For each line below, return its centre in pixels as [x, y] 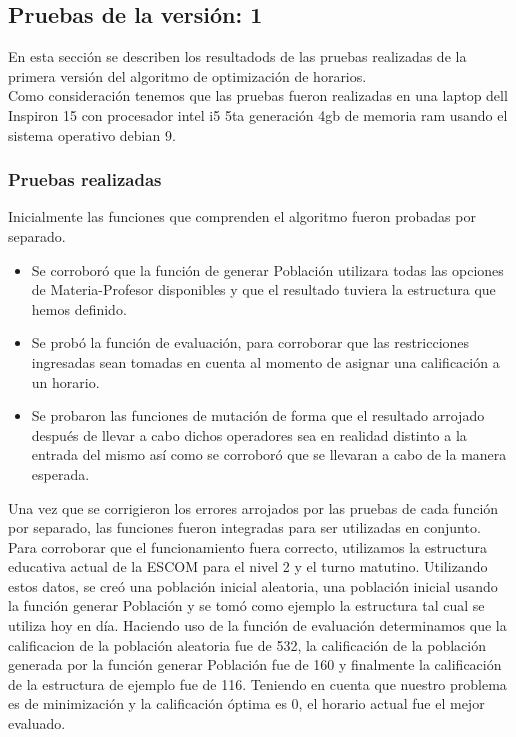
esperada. [60, 473]
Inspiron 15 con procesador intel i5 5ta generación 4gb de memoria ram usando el [258, 114]
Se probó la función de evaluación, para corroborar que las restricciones [250, 342]
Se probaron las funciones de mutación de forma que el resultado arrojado [258, 415]
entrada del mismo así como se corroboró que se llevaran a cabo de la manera [269, 454]
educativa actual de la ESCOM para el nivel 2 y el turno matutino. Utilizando [248, 566]
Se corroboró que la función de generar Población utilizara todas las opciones [267, 269]
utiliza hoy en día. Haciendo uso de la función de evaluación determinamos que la [257, 625]
